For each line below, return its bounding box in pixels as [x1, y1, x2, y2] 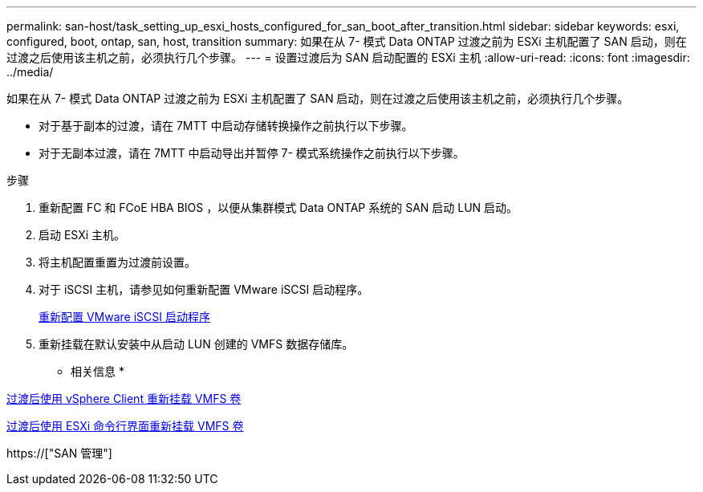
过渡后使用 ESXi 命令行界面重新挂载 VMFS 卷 [6, 419, 244, 433]
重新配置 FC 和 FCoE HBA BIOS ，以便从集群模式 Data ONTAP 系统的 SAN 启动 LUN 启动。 [39, 201, 518, 214]
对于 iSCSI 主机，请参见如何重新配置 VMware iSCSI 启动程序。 [39, 283, 369, 296]
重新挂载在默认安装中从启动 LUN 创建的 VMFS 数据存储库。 [39, 337, 354, 351]
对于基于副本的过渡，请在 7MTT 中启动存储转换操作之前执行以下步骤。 [39, 119, 413, 132]
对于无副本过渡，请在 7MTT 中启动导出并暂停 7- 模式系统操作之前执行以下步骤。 [39, 146, 465, 160]
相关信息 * [71, 364, 124, 378]
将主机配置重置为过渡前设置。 [39, 255, 196, 269]
